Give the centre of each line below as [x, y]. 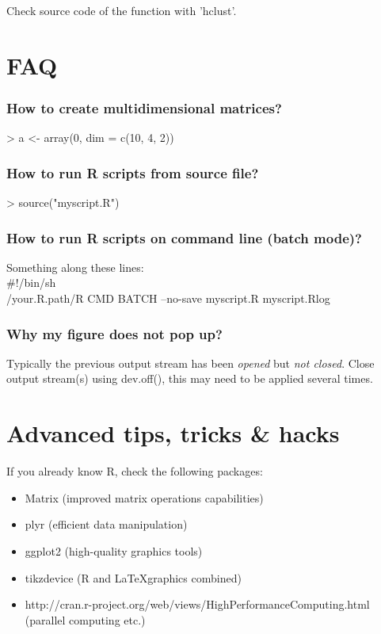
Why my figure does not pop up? [114, 333]
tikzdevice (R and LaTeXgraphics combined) [133, 577]
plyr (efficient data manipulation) [106, 524]
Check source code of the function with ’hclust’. [122, 10]
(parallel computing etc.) [85, 619]
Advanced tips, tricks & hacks [173, 433]
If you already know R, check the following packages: [135, 471]
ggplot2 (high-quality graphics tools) [114, 550]
